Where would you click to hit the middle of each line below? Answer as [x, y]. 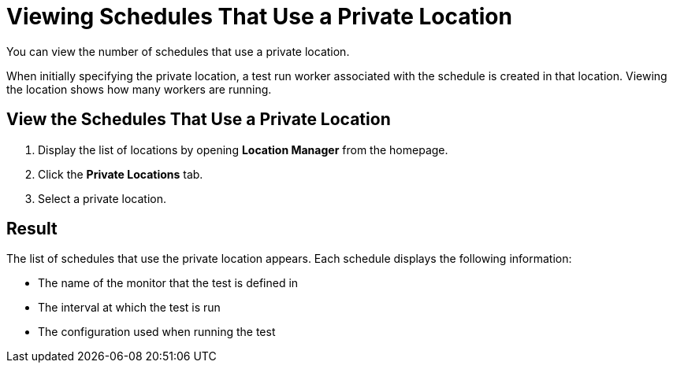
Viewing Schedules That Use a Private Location [259, 17]
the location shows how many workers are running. [139, 89]
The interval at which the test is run [129, 308]
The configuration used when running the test [157, 332]
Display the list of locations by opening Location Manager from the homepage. [243, 149]
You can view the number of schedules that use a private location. [178, 51]
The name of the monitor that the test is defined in [168, 283]
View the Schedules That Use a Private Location [199, 120]
